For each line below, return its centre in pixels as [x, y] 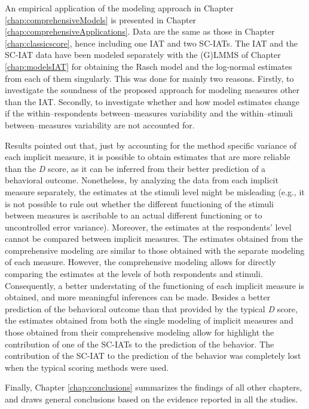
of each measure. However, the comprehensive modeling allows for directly [140, 262]
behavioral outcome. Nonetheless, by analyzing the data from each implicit [142, 180]
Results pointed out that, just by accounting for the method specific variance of [151, 145]
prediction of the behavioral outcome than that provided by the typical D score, [151, 308]
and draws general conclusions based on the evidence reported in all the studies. [152, 399]
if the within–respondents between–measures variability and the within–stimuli [149, 113]
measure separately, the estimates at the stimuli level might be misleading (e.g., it [155, 191]
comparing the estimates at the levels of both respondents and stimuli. [134, 274]
